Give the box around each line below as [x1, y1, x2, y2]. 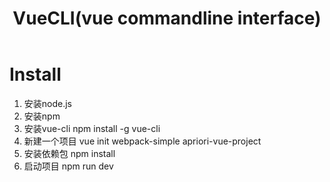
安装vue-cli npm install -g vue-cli [23, 122, 161, 134]
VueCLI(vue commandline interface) [12, 7, 322, 30]
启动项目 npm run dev [23, 160, 114, 172]
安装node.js [23, 97, 73, 109]
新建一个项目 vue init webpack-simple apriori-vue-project [23, 135, 262, 147]
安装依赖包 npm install [23, 147, 116, 159]
